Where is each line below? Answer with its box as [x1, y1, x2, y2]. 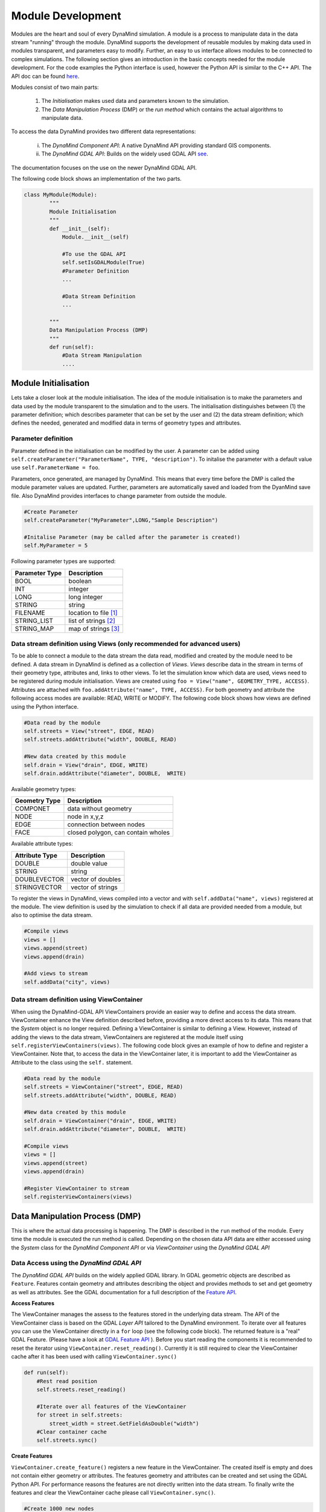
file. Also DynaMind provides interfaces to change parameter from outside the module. [11, 492, 227, 499]
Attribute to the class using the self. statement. [11, 1058, 133, 1066]
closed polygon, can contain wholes [67, 829, 170, 837]
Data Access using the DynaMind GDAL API [11, 1259, 142, 1267]
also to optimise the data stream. [11, 911, 93, 919]
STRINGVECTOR [14, 883, 62, 891]
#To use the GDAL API [62, 250, 126, 257]
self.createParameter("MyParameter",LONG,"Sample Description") [24, 516, 219, 523]
